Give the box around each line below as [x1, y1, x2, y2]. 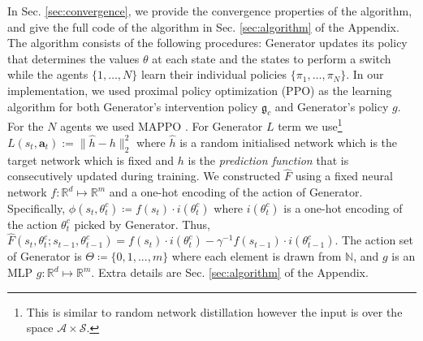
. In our [346, 66, 384, 83]
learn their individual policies [141, 66, 287, 83]
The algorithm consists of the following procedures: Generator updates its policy [7, 34, 408, 51]
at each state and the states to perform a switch [152, 50, 391, 67]
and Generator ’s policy [274, 97, 389, 114]
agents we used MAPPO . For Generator [60, 118, 263, 135]
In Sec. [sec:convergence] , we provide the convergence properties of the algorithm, [7, 2, 412, 19]
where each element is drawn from [171, 248, 342, 265]
